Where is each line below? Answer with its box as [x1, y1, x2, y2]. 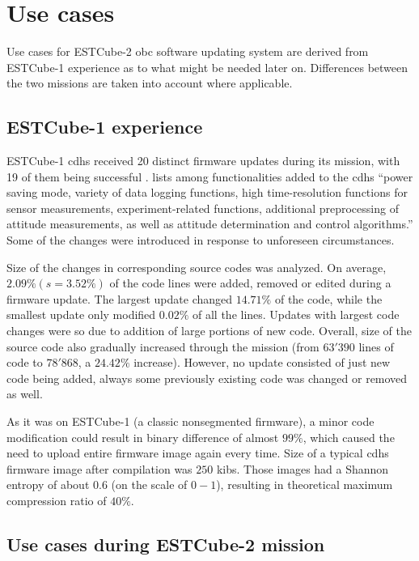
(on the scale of [111, 476, 188, 493]
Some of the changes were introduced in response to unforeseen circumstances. [6, 232, 395, 249]
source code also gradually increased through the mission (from [6, 338, 320, 355]
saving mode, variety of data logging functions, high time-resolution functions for [6, 184, 408, 201]
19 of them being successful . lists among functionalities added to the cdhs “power [6, 168, 413, 185]
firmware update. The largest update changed [6, 290, 233, 307]
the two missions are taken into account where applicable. [6, 74, 293, 91]
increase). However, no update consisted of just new [133, 354, 391, 371]
